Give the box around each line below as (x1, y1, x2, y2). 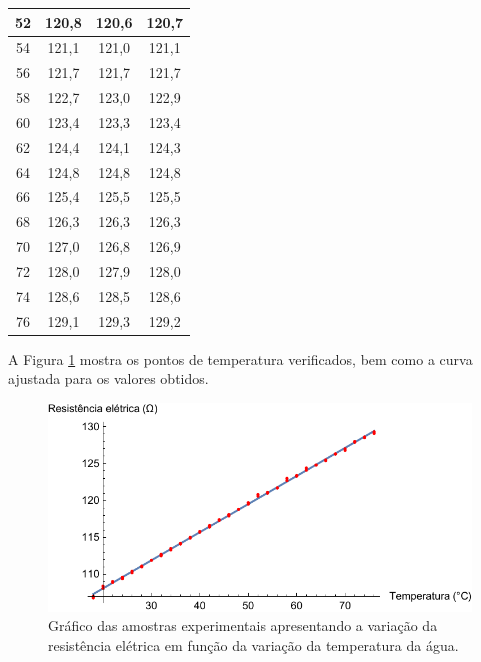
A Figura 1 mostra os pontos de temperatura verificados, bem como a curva (8, 348, 473, 369)
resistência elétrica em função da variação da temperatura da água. (48, 634, 459, 655)
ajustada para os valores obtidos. (8, 368, 209, 389)
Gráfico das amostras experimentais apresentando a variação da (48, 615, 438, 636)
